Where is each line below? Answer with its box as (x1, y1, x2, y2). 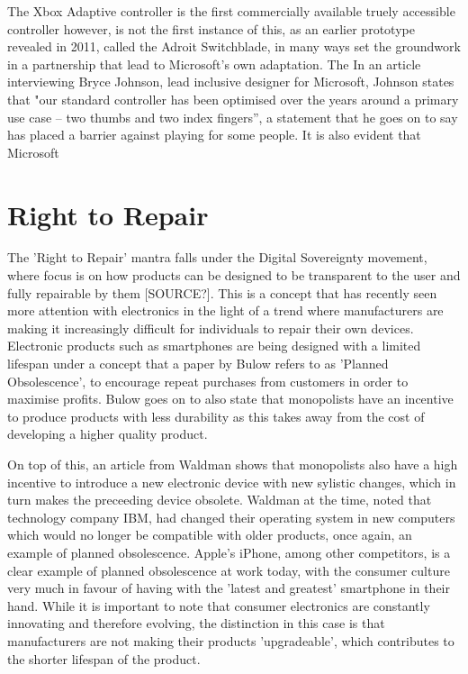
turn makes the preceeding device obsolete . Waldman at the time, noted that (7, 490, 432, 509)
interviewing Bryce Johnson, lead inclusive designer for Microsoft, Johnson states (7, 72, 454, 91)
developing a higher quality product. (7, 424, 208, 443)
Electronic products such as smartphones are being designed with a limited (7, 336, 421, 355)
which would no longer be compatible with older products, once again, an (7, 525, 412, 544)
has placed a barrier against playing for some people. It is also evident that (7, 125, 421, 144)
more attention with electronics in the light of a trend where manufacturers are (7, 301, 444, 320)
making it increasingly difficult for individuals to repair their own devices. (7, 318, 414, 337)
